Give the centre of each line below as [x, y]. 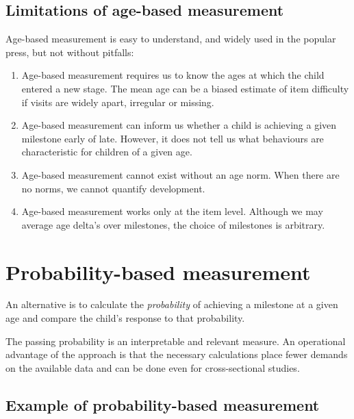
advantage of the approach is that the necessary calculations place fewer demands [177, 354]
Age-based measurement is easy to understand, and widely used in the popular [171, 39]
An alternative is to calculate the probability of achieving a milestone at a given [172, 304]
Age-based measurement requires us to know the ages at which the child [173, 75]
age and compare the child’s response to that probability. [125, 318]
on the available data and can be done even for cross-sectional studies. [153, 367]
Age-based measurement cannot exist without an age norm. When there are [180, 174]
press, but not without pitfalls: [70, 52]
